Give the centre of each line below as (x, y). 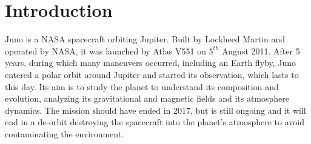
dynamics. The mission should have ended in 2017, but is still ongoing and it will (155, 110)
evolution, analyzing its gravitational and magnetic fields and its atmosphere (147, 98)
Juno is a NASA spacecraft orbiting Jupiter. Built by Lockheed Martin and (145, 39)
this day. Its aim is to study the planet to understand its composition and (142, 86)
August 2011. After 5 (261, 51)
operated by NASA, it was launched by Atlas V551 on (105, 51)
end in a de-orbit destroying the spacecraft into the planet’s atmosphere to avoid (155, 122)
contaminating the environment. (65, 133)
